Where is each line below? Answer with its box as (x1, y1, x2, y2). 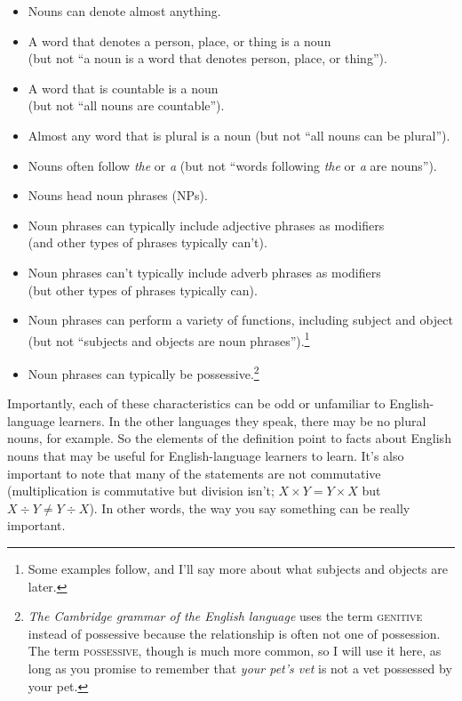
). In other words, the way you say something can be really (89, 498, 410, 517)
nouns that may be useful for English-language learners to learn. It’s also (7, 447, 404, 464)
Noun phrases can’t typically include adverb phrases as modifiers (28, 262, 381, 281)
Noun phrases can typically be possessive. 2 (28, 361, 259, 383)
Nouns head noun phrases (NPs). (28, 186, 208, 205)
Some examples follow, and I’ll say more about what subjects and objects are (28, 559, 448, 577)
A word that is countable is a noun (28, 78, 219, 97)
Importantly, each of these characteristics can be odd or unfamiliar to (7, 394, 386, 413)
